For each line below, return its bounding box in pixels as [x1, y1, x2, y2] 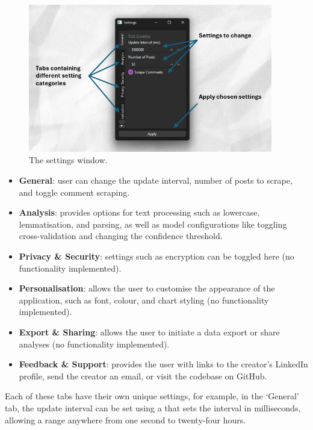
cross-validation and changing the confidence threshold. [19, 229, 223, 242]
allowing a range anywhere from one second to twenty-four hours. [5, 413, 246, 426]
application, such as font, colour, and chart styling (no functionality [19, 293, 269, 306]
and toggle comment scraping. [19, 185, 130, 198]
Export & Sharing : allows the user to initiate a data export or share [19, 325, 280, 338]
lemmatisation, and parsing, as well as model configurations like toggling [19, 217, 287, 230]
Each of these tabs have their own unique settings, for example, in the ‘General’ [5, 390, 299, 402]
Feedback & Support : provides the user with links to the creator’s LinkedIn [19, 358, 308, 370]
